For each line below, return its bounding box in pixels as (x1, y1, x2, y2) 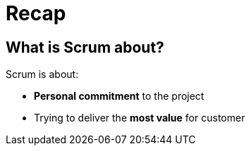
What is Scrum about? (6, 38, 164, 56)
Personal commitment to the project (34, 90, 204, 103)
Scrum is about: (6, 68, 79, 81)
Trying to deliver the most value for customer (34, 112, 245, 124)
